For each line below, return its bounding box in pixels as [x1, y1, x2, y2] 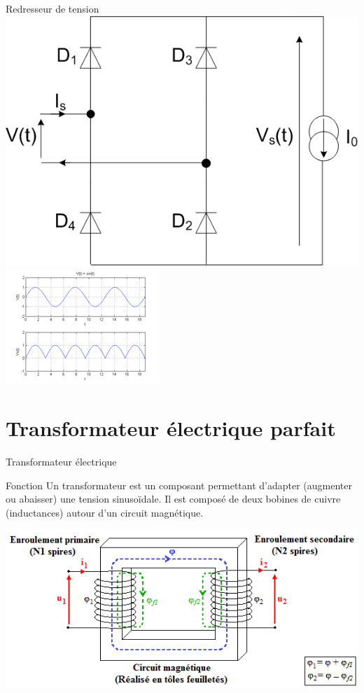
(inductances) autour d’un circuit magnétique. [6, 505, 204, 519]
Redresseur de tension [6, 1, 99, 15]
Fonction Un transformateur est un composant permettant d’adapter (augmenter [6, 477, 352, 492]
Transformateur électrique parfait [6, 414, 336, 442]
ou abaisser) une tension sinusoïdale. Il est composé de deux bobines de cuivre [6, 491, 341, 506]
